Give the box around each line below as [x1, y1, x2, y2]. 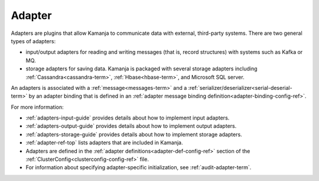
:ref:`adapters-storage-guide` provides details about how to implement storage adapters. [25, 131, 242, 138]
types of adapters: [11, 37, 56, 44]
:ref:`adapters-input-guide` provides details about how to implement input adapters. [25, 114, 230, 121]
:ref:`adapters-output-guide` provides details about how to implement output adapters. [25, 122, 237, 130]
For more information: [11, 104, 64, 111]
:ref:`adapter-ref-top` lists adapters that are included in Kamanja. [25, 139, 183, 146]
